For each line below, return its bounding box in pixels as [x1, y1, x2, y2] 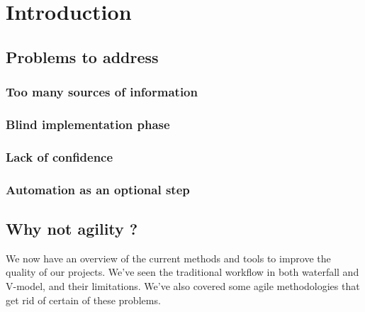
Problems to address [6, 45, 159, 67]
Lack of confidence [6, 147, 113, 165]
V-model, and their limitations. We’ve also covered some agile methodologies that [6, 278, 360, 293]
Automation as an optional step [6, 180, 190, 198]
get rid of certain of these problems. [6, 292, 161, 307]
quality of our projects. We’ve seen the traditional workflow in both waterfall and [6, 264, 359, 279]
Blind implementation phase [6, 115, 170, 133]
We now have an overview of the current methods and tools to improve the [6, 250, 331, 265]
